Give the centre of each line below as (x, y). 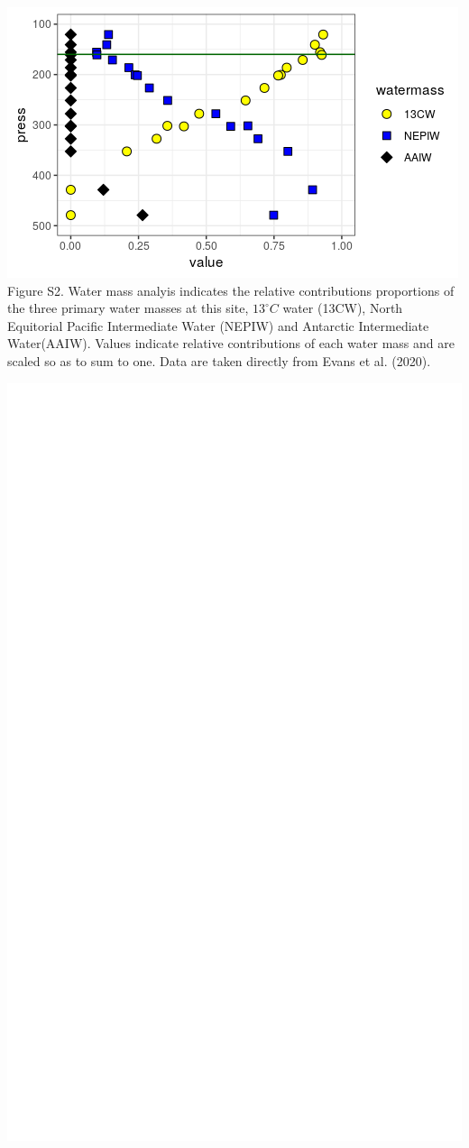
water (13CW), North (343, 308)
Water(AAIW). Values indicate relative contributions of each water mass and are (231, 343)
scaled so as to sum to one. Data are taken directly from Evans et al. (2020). (219, 360)
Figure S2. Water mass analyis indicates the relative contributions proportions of (231, 290)
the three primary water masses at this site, (128, 308)
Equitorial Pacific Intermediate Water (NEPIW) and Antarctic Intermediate (218, 325)
